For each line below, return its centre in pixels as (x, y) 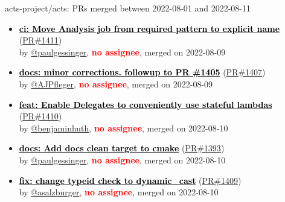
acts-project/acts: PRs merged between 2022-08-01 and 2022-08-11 (128, 8)
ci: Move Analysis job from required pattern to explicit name (149, 28)
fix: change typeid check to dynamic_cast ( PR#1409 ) (130, 180)
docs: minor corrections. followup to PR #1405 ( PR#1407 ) (142, 72)
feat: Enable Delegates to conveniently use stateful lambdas (146, 104)
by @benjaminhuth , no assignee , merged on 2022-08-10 (123, 128)
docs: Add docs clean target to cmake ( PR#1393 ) (122, 148)
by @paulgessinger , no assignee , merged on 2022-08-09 (122, 52)
